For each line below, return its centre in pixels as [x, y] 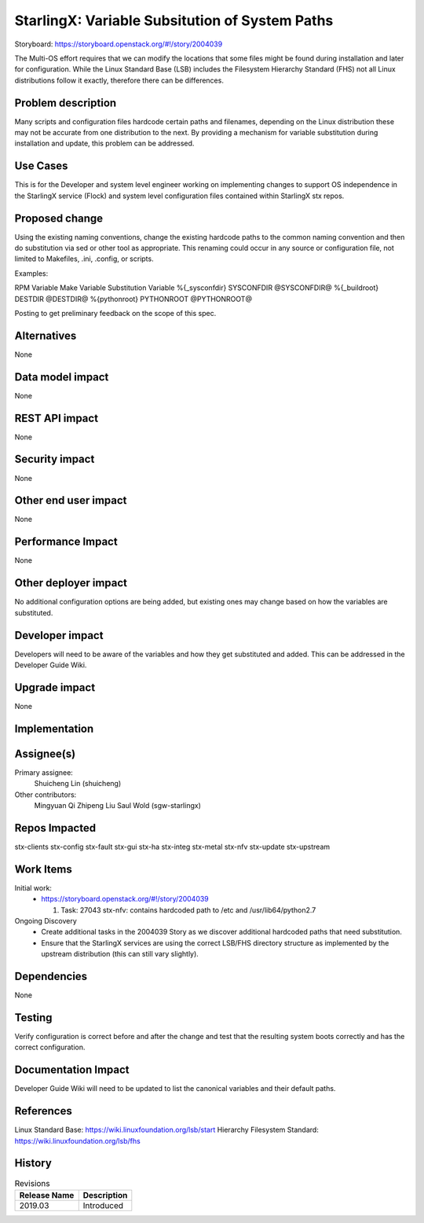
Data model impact [62, 377]
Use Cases [41, 166]
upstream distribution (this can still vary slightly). [120, 954]
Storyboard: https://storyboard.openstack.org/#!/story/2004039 [119, 44]
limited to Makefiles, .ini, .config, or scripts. [84, 259]
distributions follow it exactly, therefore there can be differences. [119, 80]
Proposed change [59, 218]
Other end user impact [71, 500]
